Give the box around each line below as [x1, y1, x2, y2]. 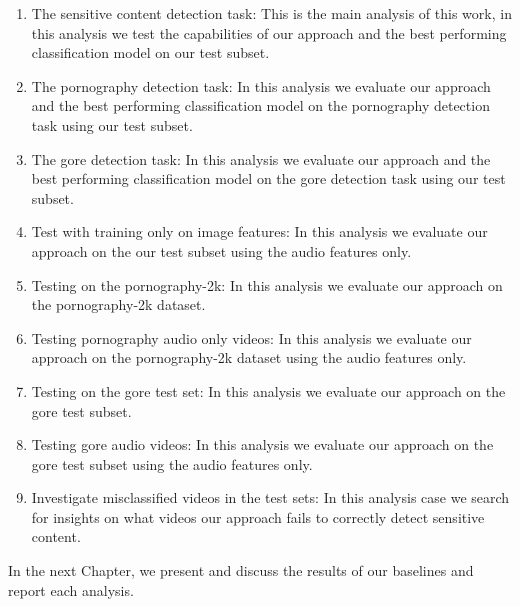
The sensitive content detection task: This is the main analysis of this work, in [31, 3, 512, 23]
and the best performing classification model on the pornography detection [31, 95, 490, 116]
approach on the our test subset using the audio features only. [31, 240, 412, 261]
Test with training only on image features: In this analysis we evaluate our [31, 221, 488, 242]
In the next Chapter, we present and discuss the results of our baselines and [8, 560, 474, 581]
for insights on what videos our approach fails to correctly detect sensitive [31, 506, 485, 527]
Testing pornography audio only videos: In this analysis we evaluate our [31, 327, 472, 348]
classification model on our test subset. [31, 42, 270, 63]
